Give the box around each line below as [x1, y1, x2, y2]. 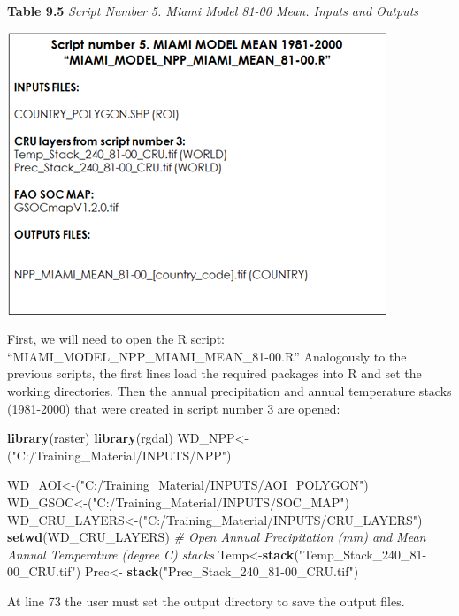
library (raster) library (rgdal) [7, 429, 173, 447]
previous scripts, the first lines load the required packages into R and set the [7, 364, 422, 383]
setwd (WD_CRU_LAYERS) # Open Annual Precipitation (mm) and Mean [7, 528, 426, 546]
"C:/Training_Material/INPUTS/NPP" [11, 445, 227, 464]
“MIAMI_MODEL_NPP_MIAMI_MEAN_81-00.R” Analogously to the [7, 346, 407, 365]
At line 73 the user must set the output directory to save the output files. [7, 591, 405, 610]
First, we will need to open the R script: [7, 330, 225, 348]
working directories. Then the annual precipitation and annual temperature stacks [7, 381, 452, 399]
